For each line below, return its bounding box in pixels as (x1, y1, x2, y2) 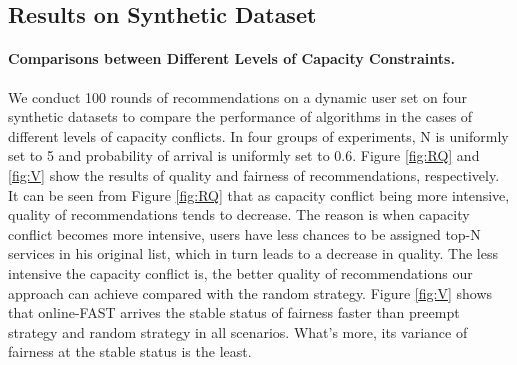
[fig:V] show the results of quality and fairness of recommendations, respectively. (8, 164, 500, 185)
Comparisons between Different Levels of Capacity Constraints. (8, 48, 455, 69)
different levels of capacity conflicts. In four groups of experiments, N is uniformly (8, 125, 509, 146)
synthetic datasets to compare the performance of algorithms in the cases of (8, 106, 473, 127)
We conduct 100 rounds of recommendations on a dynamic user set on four (8, 86, 467, 107)
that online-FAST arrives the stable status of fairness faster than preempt (8, 302, 460, 323)
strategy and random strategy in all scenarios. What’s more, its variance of (8, 321, 468, 342)
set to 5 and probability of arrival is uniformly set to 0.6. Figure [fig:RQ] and (8, 145, 480, 166)
